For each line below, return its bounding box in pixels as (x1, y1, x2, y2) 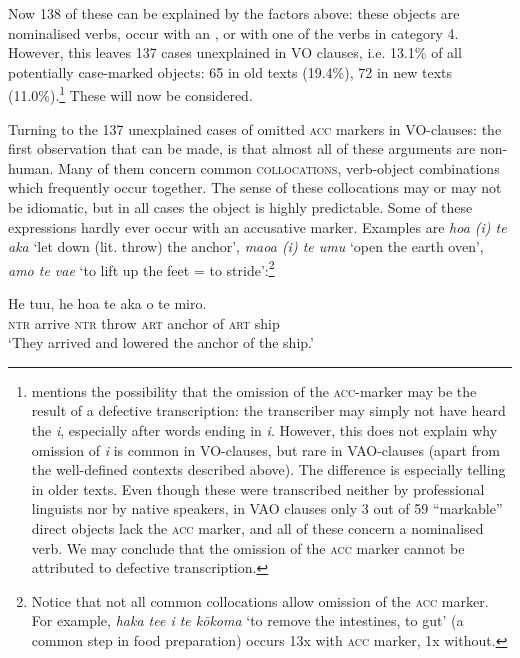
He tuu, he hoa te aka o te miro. (8, 293, 207, 314)
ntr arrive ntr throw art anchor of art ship (8, 312, 280, 333)
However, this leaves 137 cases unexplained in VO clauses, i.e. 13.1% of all (8, 42, 462, 63)
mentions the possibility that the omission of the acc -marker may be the (31, 380, 477, 401)
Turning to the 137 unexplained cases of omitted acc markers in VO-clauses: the (8, 118, 502, 139)
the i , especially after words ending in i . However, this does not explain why (31, 420, 498, 440)
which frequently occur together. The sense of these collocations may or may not (8, 177, 502, 198)
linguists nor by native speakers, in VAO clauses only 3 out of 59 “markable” (31, 498, 503, 519)
